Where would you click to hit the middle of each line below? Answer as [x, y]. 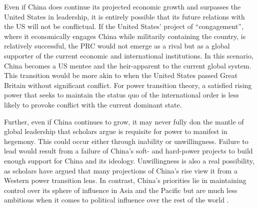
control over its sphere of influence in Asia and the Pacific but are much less [121, 190]
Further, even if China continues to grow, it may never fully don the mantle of [124, 121]
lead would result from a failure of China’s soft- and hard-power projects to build [128, 151]
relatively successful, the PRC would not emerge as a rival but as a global [117, 46]
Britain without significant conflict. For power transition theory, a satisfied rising [128, 85]
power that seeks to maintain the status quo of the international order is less [121, 95]
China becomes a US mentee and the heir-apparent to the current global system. [128, 65]
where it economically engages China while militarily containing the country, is [125, 36]
